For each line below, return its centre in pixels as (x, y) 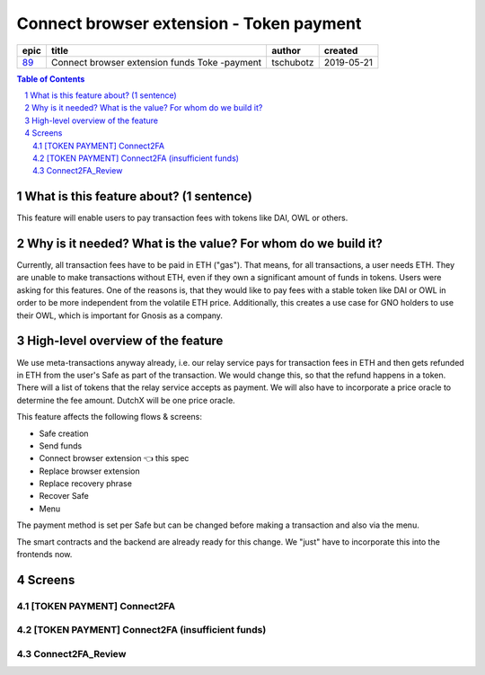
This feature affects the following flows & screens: (109, 417)
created (341, 50)
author (286, 50)
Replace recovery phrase (85, 484)
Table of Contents (51, 79)
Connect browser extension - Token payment (189, 23)
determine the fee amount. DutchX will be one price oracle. (126, 400)
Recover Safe (64, 496)
